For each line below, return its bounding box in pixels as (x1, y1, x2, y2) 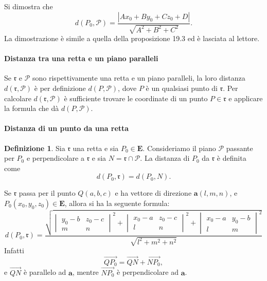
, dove (118, 83, 137, 93)
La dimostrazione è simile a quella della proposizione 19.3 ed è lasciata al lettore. (4, 33, 260, 44)
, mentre (72, 267, 99, 277)
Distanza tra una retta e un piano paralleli (4, 53, 158, 64)
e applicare (228, 92, 263, 103)
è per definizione (34, 83, 86, 93)
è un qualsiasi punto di (146, 83, 218, 93)
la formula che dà (4, 103, 59, 114)
